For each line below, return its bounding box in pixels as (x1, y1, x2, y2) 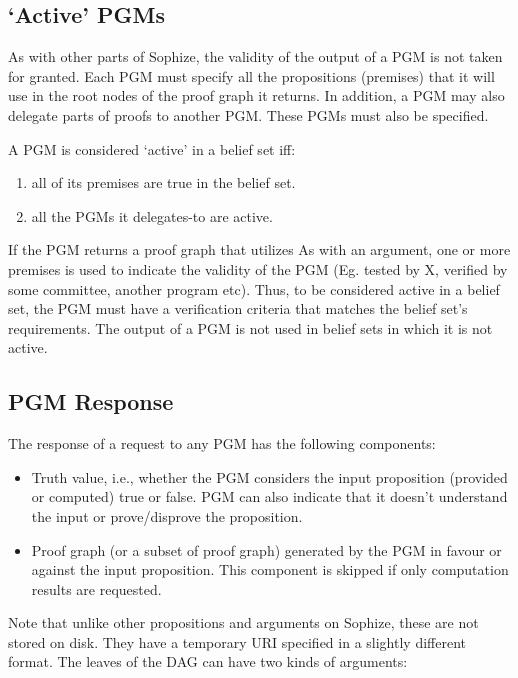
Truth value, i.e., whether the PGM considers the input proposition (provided (31, 466, 508, 487)
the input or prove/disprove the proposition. (31, 505, 303, 526)
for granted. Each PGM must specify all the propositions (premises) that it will (8, 65, 495, 86)
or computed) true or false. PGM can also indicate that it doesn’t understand (31, 486, 508, 507)
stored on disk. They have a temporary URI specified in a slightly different (8, 631, 466, 652)
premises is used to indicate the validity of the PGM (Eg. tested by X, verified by (8, 258, 508, 279)
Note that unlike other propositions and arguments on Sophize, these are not (8, 612, 479, 633)
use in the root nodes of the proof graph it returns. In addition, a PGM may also (8, 85, 505, 106)
